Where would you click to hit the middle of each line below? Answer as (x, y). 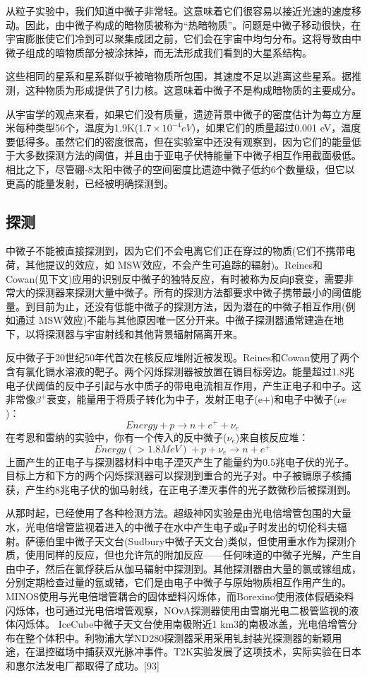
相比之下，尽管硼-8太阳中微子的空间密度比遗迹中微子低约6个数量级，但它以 (180, 169)
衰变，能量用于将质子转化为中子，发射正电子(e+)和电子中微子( (192, 399)
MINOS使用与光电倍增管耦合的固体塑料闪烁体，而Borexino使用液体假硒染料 (180, 596)
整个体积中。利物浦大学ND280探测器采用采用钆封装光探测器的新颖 (179, 637)
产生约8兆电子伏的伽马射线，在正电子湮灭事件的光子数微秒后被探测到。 (191, 489)
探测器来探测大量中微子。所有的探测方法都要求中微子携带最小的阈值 (193, 292)
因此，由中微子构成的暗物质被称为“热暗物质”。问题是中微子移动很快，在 (193, 24)
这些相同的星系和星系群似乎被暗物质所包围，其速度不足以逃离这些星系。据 (179, 76)
